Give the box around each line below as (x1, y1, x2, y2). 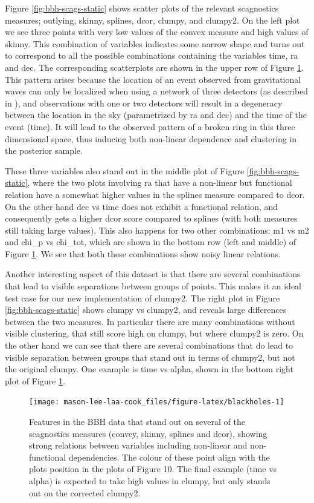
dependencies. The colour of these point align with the (68, 450, 270, 463)
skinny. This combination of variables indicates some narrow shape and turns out (5, 37, 305, 50)
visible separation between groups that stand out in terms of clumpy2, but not (5, 350, 295, 363)
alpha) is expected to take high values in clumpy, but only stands (29, 475, 271, 487)
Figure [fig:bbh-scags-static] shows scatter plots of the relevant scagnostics (5, 2, 279, 14)
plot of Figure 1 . (5, 374, 65, 387)
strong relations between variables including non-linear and (29, 439, 248, 452)
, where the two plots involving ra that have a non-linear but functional (27, 176, 292, 189)
